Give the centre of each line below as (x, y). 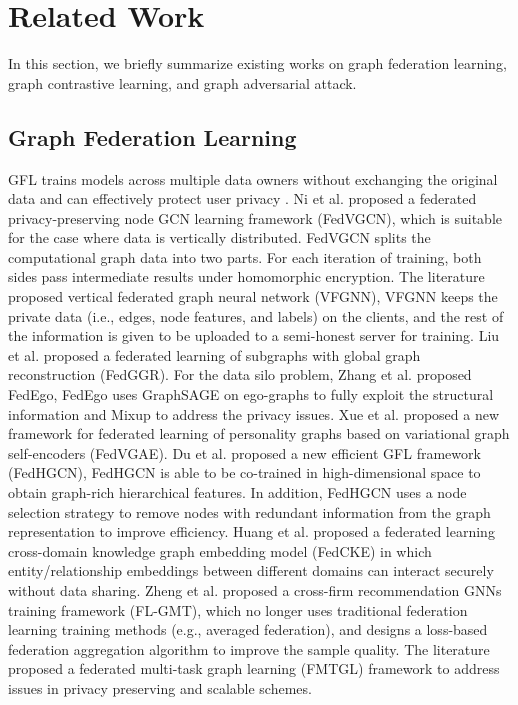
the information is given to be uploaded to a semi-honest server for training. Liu (254, 335)
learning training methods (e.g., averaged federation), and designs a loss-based (248, 629)
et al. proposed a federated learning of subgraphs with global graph (214, 354)
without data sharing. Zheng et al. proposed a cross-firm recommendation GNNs (255, 589)
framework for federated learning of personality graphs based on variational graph (259, 433)
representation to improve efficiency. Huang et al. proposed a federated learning (251, 531)
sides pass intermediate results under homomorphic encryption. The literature (246, 276)
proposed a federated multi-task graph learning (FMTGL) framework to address (254, 668)
